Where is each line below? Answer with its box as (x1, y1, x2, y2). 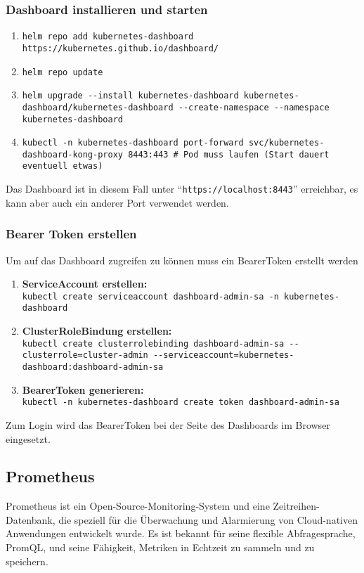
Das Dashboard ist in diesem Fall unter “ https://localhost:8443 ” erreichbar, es (6, 181, 358, 196)
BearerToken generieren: (22, 382, 144, 397)
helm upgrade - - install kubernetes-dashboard (22, 91, 239, 101)
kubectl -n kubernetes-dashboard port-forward (22, 138, 244, 148)
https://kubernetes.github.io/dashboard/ (22, 43, 219, 53)
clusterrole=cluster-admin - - (22, 350, 164, 361)
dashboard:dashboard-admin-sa (22, 362, 164, 372)
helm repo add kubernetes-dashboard (22, 32, 194, 42)
